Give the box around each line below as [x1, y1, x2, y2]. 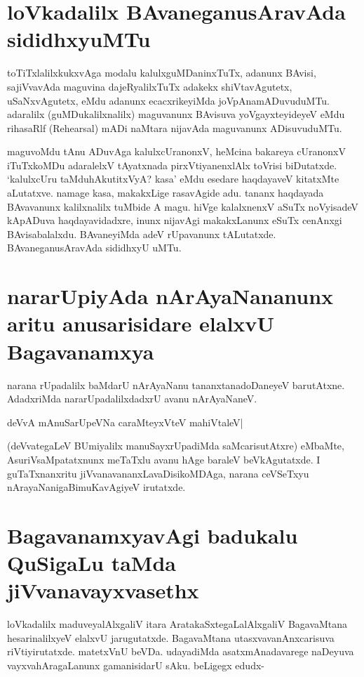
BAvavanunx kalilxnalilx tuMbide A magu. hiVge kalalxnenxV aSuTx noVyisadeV [7, 199, 358, 213]
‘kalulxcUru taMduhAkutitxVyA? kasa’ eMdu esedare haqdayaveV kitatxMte [7, 171, 339, 186]
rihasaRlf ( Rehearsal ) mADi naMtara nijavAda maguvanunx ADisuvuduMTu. [7, 120, 342, 135]
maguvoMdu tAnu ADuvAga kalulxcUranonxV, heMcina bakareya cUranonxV [7, 144, 346, 159]
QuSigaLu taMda [7, 548, 176, 577]
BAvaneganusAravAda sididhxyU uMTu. [7, 240, 182, 255]
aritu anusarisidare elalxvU [7, 309, 275, 338]
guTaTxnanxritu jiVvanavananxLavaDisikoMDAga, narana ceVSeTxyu [7, 466, 309, 480]
